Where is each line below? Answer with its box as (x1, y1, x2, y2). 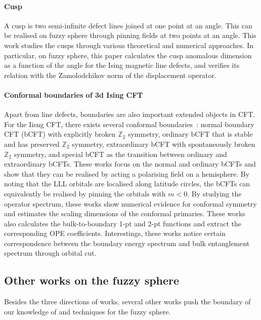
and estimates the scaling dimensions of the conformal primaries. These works (4, 208, 245, 219)
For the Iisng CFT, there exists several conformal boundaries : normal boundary (4, 118, 254, 129)
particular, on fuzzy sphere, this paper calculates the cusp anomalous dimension (4, 50, 252, 60)
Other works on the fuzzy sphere (4, 272, 180, 288)
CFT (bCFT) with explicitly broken (4, 129, 116, 139)
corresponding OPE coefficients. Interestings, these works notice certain (4, 228, 226, 238)
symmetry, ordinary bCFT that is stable (127, 129, 253, 139)
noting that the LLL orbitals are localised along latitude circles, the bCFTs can (4, 178, 250, 189)
